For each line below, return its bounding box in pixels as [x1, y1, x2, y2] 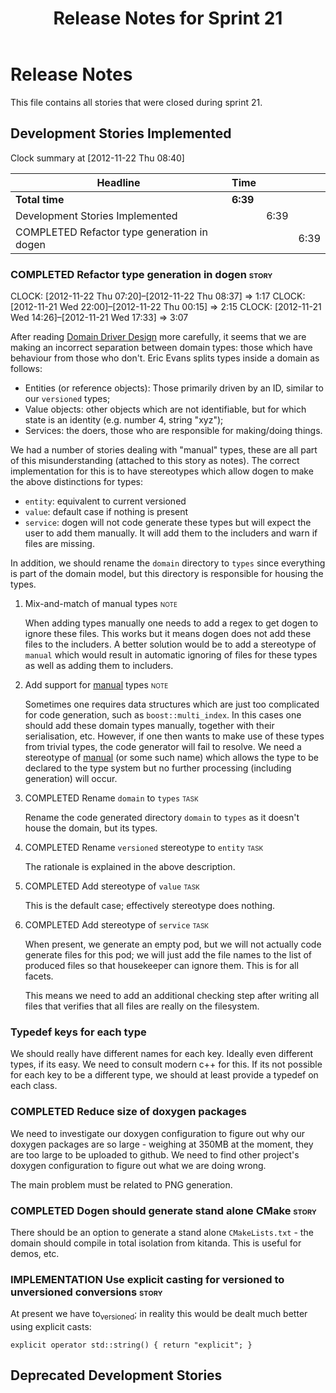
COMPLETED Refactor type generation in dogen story [10, 267, 273, 281]
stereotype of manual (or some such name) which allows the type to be [24, 752, 319, 764]
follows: [10, 363, 43, 375]
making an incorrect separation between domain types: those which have [10, 342, 313, 354]
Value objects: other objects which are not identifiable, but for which [24, 403, 307, 416]
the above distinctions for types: [10, 476, 144, 488]
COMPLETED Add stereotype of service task [24, 919, 210, 931]
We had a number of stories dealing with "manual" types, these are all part [10, 444, 318, 456]
